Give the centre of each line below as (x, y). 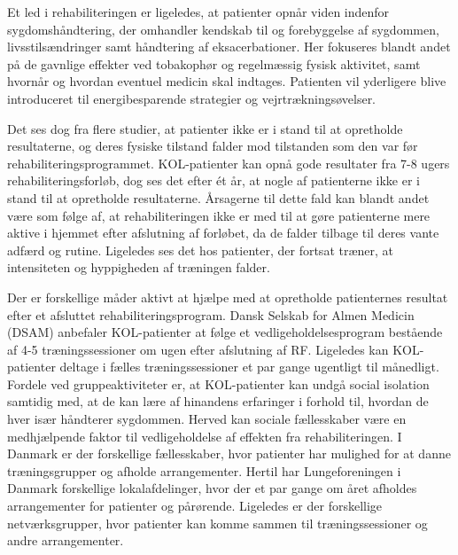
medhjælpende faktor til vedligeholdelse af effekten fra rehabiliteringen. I (205, 436)
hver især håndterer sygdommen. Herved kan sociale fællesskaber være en (207, 419)
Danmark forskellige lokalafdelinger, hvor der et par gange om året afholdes (212, 488)
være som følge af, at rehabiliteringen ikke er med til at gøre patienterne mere (219, 215)
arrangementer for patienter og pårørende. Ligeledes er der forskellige (195, 506)
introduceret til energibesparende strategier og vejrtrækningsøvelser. (192, 98)
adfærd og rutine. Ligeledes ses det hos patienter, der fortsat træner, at (201, 250)
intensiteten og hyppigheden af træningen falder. (139, 267)
